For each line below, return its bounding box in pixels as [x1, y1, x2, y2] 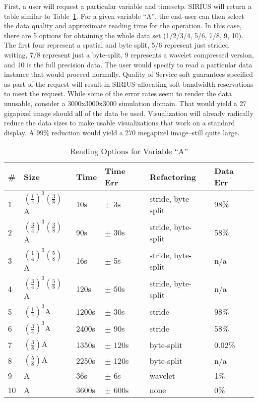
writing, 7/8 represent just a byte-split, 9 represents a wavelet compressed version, [4, 49, 254, 59]
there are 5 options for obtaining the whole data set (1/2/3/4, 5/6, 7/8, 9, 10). [4, 30, 244, 40]
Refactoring [149, 171, 196, 182]
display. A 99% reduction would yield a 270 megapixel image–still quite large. [4, 127, 240, 137]
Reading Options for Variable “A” [70, 145, 188, 157]
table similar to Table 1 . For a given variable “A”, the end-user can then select [4, 10, 244, 21]
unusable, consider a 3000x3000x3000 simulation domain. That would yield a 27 [4, 98, 247, 108]
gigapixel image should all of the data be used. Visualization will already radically [4, 108, 254, 118]
